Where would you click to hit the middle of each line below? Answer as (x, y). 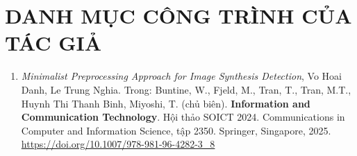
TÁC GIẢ (53, 43)
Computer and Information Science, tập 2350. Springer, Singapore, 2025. (176, 130)
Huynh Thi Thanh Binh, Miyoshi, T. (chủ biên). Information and (166, 103)
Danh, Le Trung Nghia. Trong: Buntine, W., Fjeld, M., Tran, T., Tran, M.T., (186, 89)
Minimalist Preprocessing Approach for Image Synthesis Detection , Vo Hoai (181, 76)
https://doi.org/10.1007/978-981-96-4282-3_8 (118, 144)
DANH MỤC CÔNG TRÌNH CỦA (178, 16)
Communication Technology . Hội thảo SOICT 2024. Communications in (183, 117)
